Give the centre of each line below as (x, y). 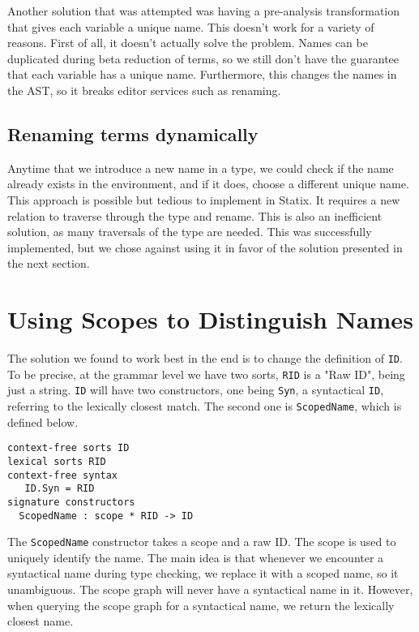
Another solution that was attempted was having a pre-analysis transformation (204, 11)
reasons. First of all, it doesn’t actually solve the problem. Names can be (188, 43)
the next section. (49, 263)
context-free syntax (63, 475)
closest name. (41, 621)
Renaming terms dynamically (133, 133)
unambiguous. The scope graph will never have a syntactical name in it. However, (210, 589)
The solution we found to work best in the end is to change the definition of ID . (205, 358)
